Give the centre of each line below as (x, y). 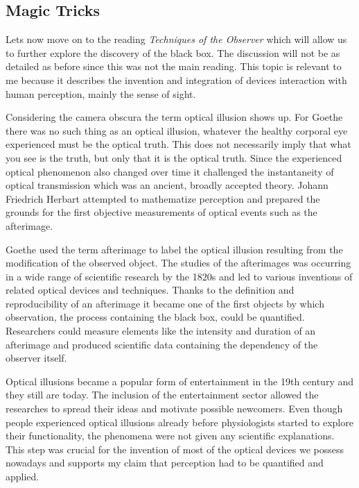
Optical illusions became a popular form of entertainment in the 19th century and (180, 381)
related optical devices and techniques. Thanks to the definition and (150, 290)
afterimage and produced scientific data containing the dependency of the (162, 344)
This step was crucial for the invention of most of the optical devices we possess (175, 449)
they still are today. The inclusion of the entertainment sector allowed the (162, 395)
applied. (23, 477)
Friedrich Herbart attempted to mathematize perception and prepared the (163, 198)
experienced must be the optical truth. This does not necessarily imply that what (178, 144)
